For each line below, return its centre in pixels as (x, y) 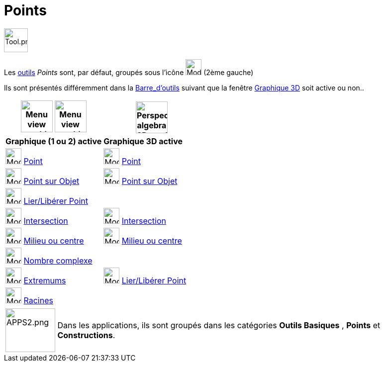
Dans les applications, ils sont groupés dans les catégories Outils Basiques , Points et (219, 325)
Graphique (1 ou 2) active (54, 141)
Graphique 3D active (143, 141)
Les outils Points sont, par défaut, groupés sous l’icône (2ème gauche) (129, 72)
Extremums (45, 280)
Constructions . (86, 335)
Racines (38, 300)
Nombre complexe (58, 260)
